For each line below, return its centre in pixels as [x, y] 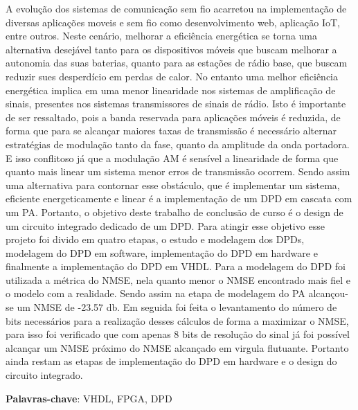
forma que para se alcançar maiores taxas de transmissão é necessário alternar [171, 131]
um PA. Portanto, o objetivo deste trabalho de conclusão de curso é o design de [174, 212]
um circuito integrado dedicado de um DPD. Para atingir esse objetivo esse [165, 225]
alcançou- [329, 293]
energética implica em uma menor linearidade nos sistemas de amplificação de [171, 90]
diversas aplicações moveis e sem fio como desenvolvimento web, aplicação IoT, [173, 22]
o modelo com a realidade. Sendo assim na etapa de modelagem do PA [155, 293]
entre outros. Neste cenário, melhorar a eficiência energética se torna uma [162, 36]
